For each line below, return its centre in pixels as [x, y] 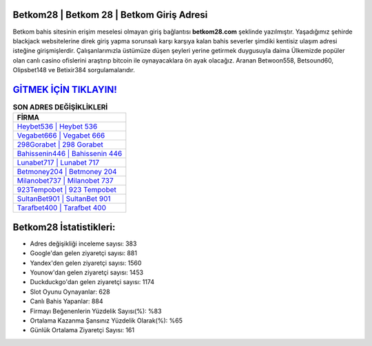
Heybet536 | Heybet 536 [57, 127]
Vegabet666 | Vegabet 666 [61, 136]
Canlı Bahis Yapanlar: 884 [66, 301]
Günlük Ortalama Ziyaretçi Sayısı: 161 [82, 330]
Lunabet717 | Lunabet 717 [58, 163]
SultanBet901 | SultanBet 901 [64, 199]
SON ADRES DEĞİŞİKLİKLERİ [60, 107]
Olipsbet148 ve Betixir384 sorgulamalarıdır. [74, 70]
